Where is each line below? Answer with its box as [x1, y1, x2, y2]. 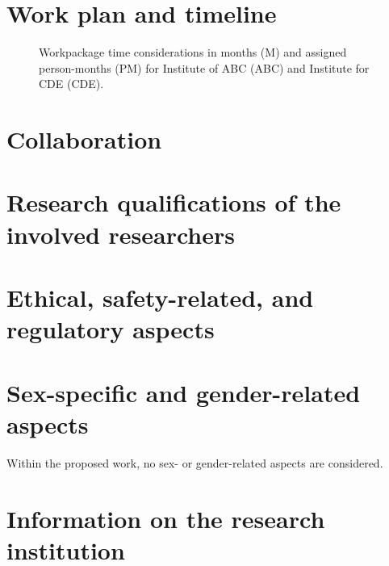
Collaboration [6, 123, 162, 156]
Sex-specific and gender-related [6, 375, 361, 409]
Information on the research [6, 501, 325, 535]
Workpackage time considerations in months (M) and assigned [39, 44, 347, 61]
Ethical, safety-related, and [6, 281, 314, 314]
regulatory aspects [6, 312, 215, 346]
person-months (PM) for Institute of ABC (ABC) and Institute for [39, 59, 370, 76]
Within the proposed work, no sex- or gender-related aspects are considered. [6, 454, 383, 471]
